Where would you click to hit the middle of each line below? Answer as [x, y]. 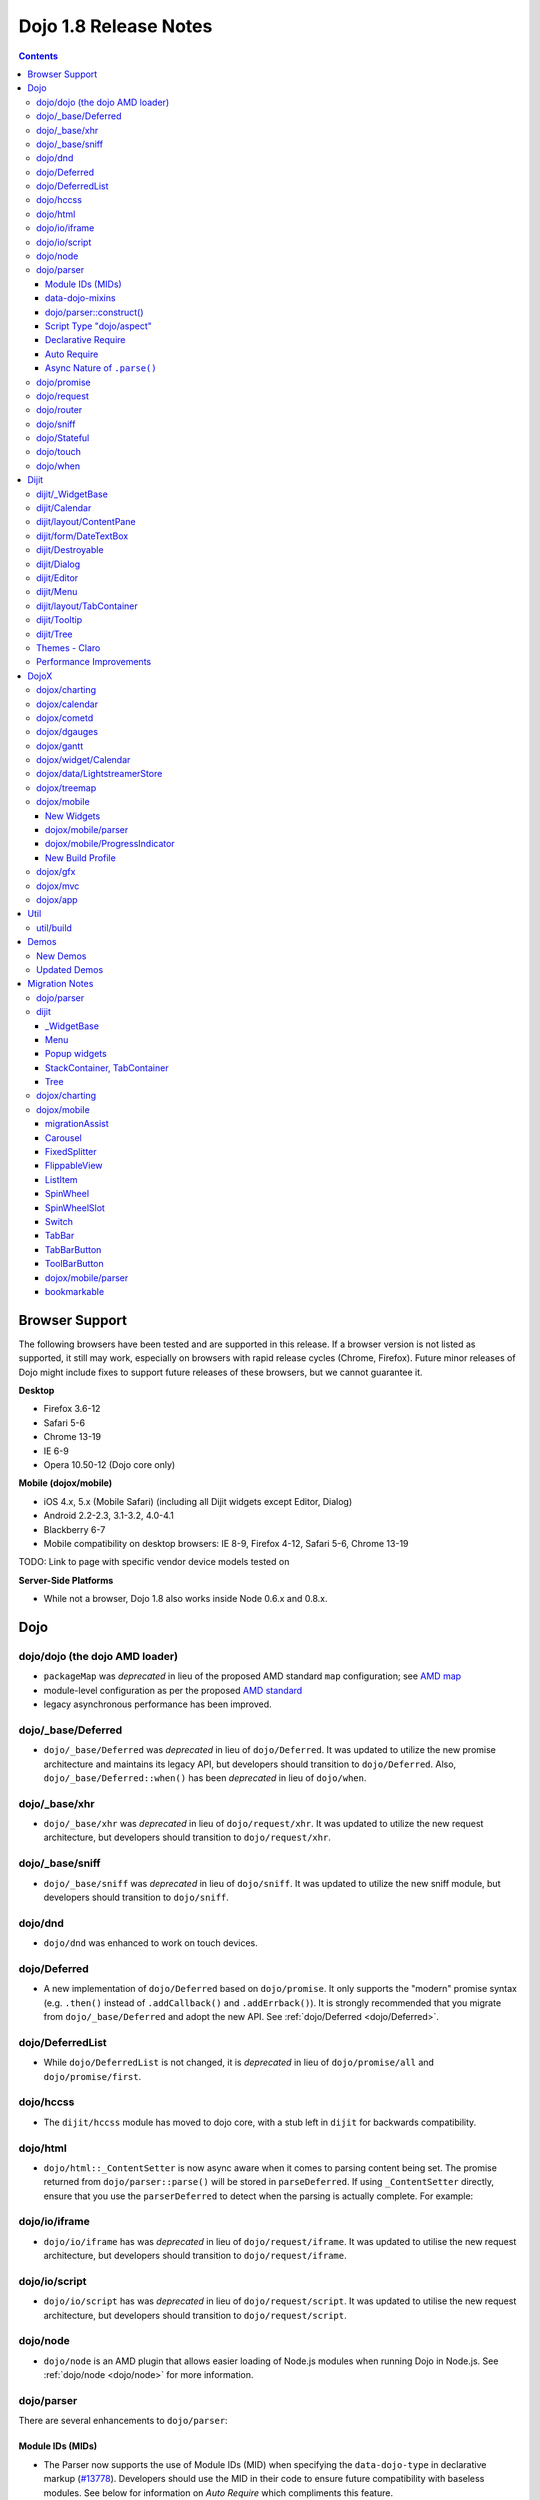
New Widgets [73, 816]
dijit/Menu [57, 592]
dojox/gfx [56, 872]
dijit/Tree [54, 634]
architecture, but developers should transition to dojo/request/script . [195, 2315]
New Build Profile [81, 857]
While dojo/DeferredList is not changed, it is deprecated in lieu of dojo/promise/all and [239, 2062]
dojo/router [59, 410]
